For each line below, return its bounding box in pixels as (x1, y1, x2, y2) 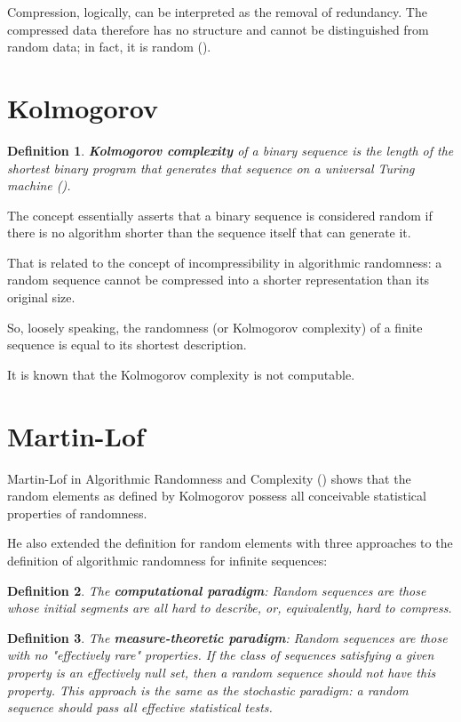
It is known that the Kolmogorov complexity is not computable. (7, 365, 355, 383)
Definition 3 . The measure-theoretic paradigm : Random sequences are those (7, 628, 448, 646)
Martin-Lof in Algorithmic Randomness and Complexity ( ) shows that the (7, 469, 411, 487)
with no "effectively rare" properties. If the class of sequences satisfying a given (7, 646, 434, 664)
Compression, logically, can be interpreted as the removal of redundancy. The (7, 3, 427, 20)
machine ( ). (7, 176, 71, 195)
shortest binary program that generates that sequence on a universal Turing (7, 158, 415, 177)
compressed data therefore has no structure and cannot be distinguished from (7, 20, 429, 38)
